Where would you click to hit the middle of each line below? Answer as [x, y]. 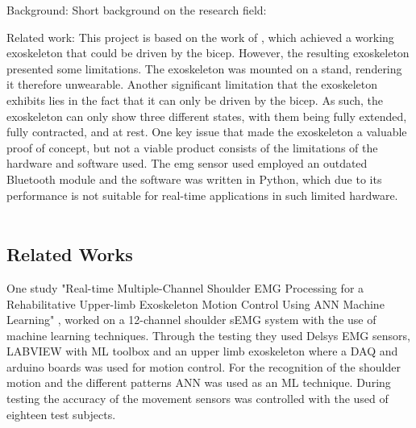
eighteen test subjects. [61, 414]
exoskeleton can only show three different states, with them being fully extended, [207, 116]
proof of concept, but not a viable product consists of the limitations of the [192, 147]
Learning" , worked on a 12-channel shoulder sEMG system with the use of [191, 320]
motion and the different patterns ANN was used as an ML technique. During [199, 382]
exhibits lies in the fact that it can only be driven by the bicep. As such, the [195, 100]
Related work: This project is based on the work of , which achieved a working [200, 37]
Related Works [70, 254]
